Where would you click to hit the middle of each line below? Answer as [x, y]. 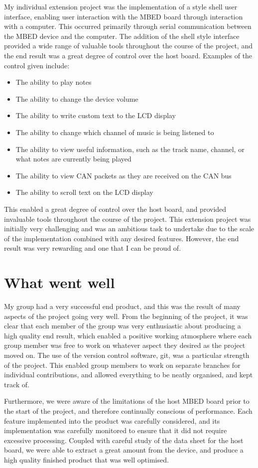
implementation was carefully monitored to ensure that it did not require [116, 430]
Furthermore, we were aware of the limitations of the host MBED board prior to [127, 401]
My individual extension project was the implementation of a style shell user [121, 6]
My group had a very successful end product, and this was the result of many [122, 306]
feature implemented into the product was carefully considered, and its [112, 420]
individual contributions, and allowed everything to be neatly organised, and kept [129, 375]
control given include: [37, 65]
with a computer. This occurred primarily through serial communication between [128, 26]
